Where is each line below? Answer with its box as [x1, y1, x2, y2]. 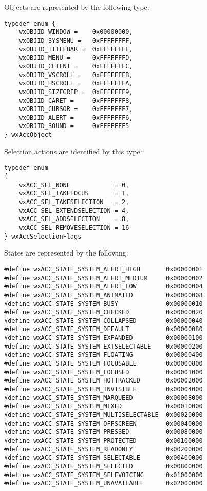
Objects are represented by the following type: [4, 2, 149, 12]
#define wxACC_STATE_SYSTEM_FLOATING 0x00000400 [4, 351, 203, 359]
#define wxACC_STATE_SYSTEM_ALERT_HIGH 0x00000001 [4, 265, 203, 273]
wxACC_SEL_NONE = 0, [18, 181, 129, 189]
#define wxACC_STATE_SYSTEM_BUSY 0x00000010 [4, 300, 203, 307]
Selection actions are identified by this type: [4, 146, 142, 156]
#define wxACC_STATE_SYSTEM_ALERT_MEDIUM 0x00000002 [4, 274, 203, 282]
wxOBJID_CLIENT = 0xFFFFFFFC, [18, 62, 133, 70]
